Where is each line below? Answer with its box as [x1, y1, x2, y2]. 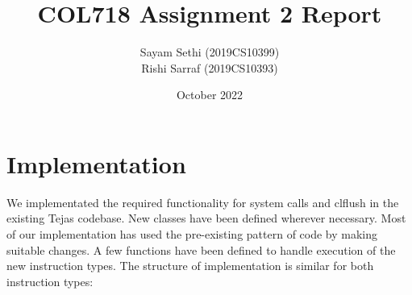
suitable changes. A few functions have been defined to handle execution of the [6, 241, 396, 258]
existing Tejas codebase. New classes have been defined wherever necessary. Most [6, 210, 406, 226]
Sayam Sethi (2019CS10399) [139, 44, 280, 60]
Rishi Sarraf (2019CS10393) [141, 59, 278, 76]
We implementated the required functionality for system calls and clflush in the [6, 193, 399, 210]
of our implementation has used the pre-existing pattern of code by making [6, 226, 378, 243]
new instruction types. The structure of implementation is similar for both [6, 257, 374, 274]
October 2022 [176, 86, 243, 103]
